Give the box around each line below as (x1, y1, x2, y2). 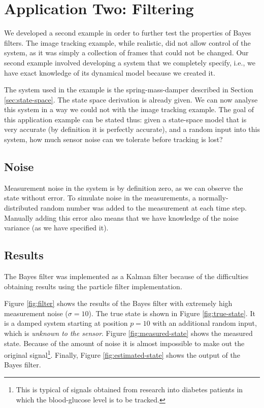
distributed (4, 202, 39, 213)
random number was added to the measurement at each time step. (40, 202, 247, 213)
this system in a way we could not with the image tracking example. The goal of (4, 104, 254, 115)
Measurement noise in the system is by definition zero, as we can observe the (4, 182, 243, 193)
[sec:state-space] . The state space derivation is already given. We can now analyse (4, 94, 258, 105)
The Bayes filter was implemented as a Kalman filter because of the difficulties (4, 271, 249, 282)
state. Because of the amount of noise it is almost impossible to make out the (4, 337, 245, 348)
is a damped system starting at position (4, 318, 128, 328)
